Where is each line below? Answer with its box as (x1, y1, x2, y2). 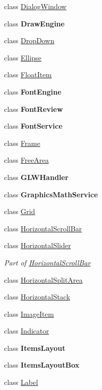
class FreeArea (4, 155, 49, 165)
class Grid (4, 206, 35, 217)
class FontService (4, 121, 62, 131)
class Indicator (4, 325, 49, 336)
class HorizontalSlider (4, 240, 71, 251)
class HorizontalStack (4, 291, 71, 302)
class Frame (4, 137, 41, 148)
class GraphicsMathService (4, 189, 98, 199)
